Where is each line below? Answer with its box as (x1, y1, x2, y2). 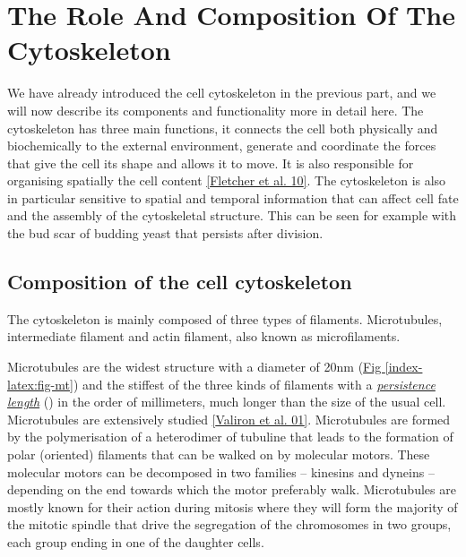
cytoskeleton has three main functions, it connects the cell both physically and (7, 118, 438, 137)
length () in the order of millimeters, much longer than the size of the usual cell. (7, 392, 446, 411)
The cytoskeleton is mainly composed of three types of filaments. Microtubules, (7, 309, 443, 328)
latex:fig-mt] (7, 374, 73, 393)
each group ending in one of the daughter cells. (7, 532, 264, 551)
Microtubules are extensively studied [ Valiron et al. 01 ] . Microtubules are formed (7, 409, 451, 428)
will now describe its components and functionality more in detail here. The (7, 100, 424, 119)
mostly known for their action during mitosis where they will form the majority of (7, 497, 458, 516)
